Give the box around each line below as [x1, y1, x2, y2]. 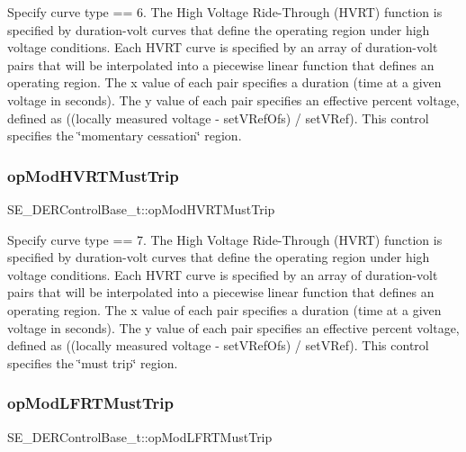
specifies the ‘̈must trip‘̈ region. [7, 353, 178, 372]
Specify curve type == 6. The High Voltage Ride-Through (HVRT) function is [7, 3, 443, 21]
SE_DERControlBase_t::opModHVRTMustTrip [7, 199, 275, 218]
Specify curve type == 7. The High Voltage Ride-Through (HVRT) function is [7, 230, 443, 249]
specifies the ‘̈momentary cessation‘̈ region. [7, 126, 242, 145]
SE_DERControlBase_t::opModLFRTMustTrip [7, 427, 273, 446]
